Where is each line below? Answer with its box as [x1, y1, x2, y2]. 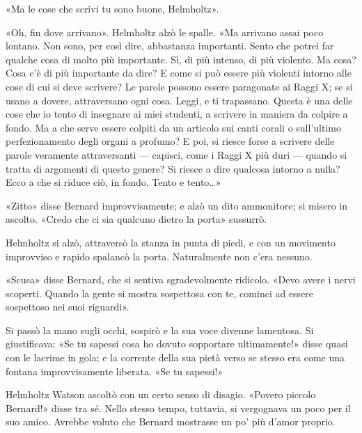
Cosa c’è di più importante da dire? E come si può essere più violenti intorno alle [6, 65, 352, 80]
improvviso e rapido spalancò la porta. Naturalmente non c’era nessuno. [6, 249, 313, 263]
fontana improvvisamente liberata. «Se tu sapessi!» [6, 363, 223, 378]
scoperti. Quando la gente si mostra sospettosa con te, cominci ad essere [6, 285, 314, 300]
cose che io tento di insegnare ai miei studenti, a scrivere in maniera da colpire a [6, 107, 348, 121]
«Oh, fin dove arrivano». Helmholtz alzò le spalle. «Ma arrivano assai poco [6, 24, 324, 39]
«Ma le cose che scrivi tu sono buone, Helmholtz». [6, 1, 219, 15]
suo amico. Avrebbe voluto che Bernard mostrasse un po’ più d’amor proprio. [6, 414, 336, 429]
